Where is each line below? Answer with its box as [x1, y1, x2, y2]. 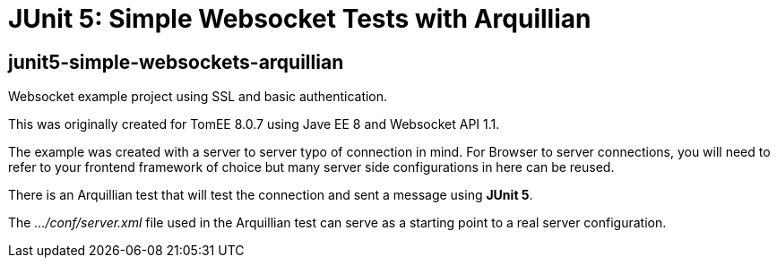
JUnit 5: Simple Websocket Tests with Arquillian [8, 4, 591, 34]
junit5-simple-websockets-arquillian [8, 50, 344, 73]
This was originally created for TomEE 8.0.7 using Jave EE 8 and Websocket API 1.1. [8, 116, 500, 132]
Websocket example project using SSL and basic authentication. [8, 89, 388, 105]
